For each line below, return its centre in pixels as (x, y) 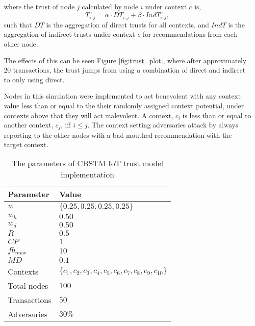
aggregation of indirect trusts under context (70, 34)
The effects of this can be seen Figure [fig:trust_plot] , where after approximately (125, 60)
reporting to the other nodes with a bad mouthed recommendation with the (118, 135)
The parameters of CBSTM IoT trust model (88, 163)
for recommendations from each (190, 34)
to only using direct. (34, 79)
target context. (26, 144)
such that (18, 24)
